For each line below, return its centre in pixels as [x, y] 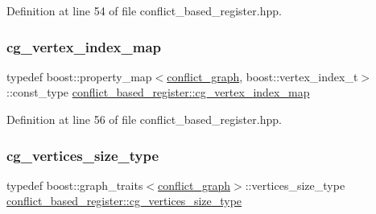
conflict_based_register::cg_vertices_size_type [124, 201]
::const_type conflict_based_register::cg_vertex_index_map [158, 92]
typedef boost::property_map [79, 76]
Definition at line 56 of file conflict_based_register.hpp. [144, 119]
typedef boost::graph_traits [75, 185]
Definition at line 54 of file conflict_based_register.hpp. [144, 10]
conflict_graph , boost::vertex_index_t [262, 76]
